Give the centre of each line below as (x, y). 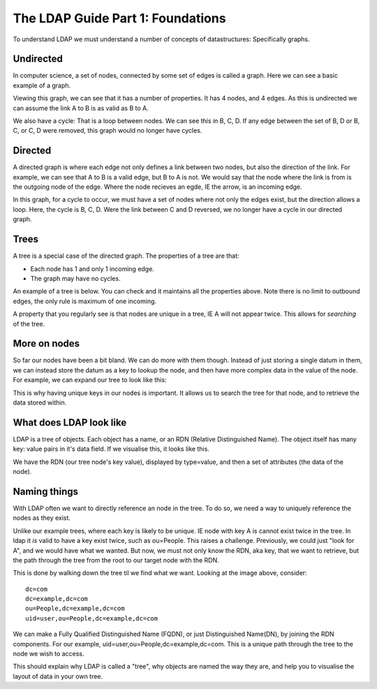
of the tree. (29, 324)
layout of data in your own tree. (58, 676)
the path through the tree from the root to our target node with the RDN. (116, 560)
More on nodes (46, 343)
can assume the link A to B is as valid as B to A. (81, 108)
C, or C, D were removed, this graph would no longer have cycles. (108, 131)
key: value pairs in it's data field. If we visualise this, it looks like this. (111, 449)
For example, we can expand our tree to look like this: (90, 380)
